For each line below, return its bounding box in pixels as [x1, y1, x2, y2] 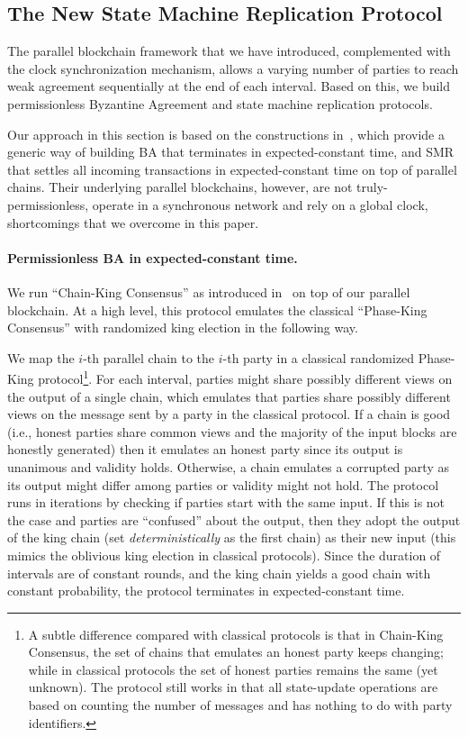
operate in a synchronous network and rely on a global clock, [92, 195, 428, 214]
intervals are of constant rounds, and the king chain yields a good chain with [7, 563, 431, 582]
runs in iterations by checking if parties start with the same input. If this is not [7, 493, 445, 512]
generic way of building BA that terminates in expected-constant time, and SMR [7, 142, 454, 161]
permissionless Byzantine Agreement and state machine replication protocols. [7, 94, 433, 113]
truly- [356, 177, 388, 196]
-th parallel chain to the [83, 348, 215, 367]
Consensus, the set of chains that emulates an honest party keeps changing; [28, 642, 444, 661]
